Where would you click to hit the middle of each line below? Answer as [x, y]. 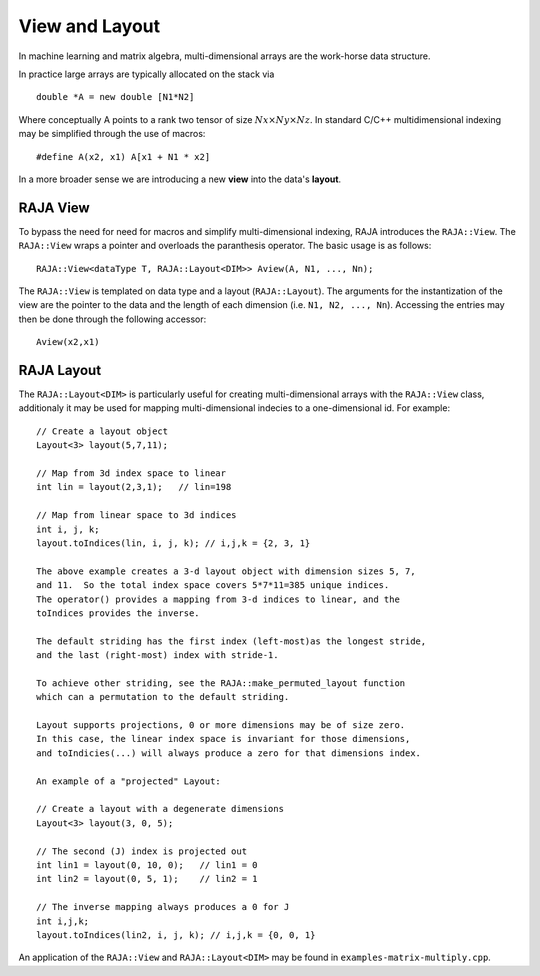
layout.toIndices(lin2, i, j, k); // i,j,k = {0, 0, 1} [176, 934]
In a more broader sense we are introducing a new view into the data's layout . [180, 179]
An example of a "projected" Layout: [129, 781]
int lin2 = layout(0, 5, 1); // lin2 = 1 [147, 879]
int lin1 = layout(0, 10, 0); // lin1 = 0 [147, 864]
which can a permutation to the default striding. [163, 697]
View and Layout [89, 26]
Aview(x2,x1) [68, 342]
